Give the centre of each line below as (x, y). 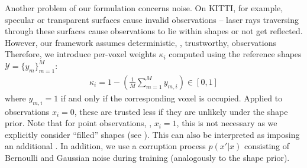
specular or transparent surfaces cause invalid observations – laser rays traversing (152, 19)
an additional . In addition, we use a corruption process (105, 146)
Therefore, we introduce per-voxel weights (80, 54)
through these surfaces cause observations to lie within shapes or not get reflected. (154, 31)
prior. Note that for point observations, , (78, 123)
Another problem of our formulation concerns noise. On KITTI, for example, (144, 8)
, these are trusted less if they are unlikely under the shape (181, 111)
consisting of (267, 146)
